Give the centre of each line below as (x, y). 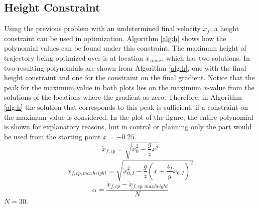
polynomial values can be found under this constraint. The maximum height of (125, 48)
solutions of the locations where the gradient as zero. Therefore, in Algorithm (123, 97)
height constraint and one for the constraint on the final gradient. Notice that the (129, 77)
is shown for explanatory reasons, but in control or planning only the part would (128, 127)
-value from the (231, 87)
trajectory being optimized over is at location (74, 57)
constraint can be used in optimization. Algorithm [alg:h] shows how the (115, 38)
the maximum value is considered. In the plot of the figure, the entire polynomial (129, 117)
